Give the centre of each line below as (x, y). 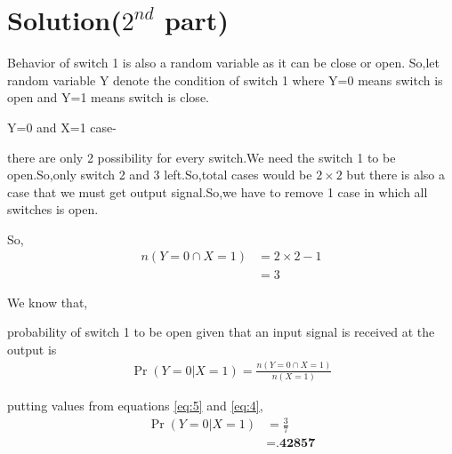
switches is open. (53, 209)
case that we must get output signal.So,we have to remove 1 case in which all (218, 191)
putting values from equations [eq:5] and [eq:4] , (135, 405)
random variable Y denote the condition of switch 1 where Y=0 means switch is (225, 80)
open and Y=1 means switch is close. (108, 97)
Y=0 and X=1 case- (62, 127)
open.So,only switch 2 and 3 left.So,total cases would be (160, 175)
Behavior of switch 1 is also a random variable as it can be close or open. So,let (224, 63)
